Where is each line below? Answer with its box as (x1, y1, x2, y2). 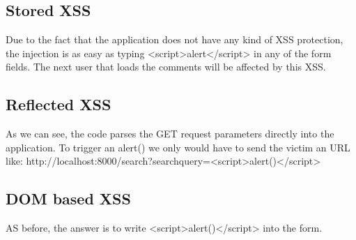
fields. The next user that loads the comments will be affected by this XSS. (6, 59, 326, 74)
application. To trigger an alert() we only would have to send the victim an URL (6, 140, 350, 154)
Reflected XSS (6, 93, 111, 115)
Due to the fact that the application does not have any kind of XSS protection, (6, 32, 343, 47)
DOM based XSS (6, 188, 131, 209)
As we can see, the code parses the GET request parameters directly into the (6, 126, 334, 141)
